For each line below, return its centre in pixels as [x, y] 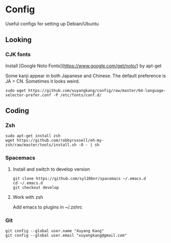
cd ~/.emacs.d [28, 183]
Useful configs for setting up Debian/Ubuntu [52, 24]
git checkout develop [36, 188]
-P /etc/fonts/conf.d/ [78, 95]
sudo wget [16, 90]
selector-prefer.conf [28, 95]
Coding [17, 111]
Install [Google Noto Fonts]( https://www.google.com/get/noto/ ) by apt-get [83, 66]
